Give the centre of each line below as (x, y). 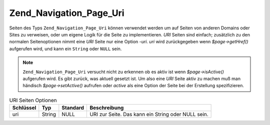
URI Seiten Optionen (33, 100)
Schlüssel (24, 108)
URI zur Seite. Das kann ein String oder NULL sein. (149, 115)
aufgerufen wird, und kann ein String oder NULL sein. (65, 49)
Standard (73, 108)
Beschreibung (107, 108)
